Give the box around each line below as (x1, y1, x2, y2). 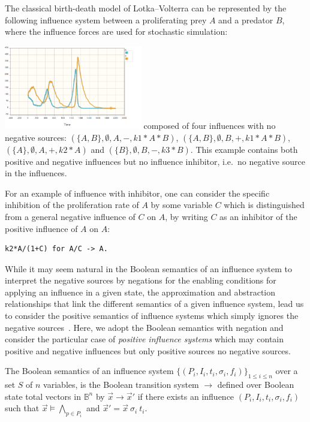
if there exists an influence (137, 390, 234, 402)
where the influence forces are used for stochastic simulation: (5, 25, 228, 38)
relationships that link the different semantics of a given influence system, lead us (5, 297, 304, 310)
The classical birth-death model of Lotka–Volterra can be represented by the (5, 2, 287, 14)
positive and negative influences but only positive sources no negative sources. (5, 344, 291, 357)
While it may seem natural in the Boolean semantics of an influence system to (5, 262, 292, 275)
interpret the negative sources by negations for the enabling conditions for (5, 274, 276, 287)
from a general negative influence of (5, 210, 136, 222)
